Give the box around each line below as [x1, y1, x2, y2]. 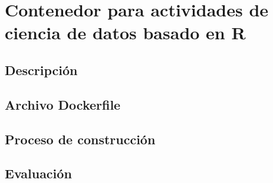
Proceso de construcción [5, 130, 156, 148]
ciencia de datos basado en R [5, 21, 246, 45]
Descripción [5, 60, 78, 79]
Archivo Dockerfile [5, 95, 121, 113]
